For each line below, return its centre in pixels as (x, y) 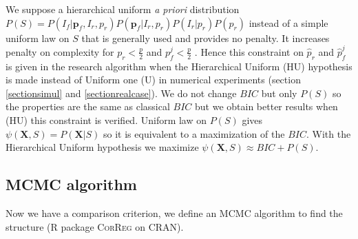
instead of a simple (288, 22)
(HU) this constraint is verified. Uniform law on (106, 120)
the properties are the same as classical (88, 106)
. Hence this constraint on (249, 51)
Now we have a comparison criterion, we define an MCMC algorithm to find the (174, 213)
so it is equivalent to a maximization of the (194, 133)
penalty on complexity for (60, 51)
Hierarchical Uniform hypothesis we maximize (102, 147)
